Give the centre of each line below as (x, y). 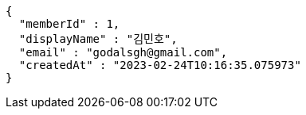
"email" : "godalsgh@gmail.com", (123, 52)
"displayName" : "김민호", (98, 39)
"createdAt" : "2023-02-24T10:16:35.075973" (160, 65)
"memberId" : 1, (69, 24)
